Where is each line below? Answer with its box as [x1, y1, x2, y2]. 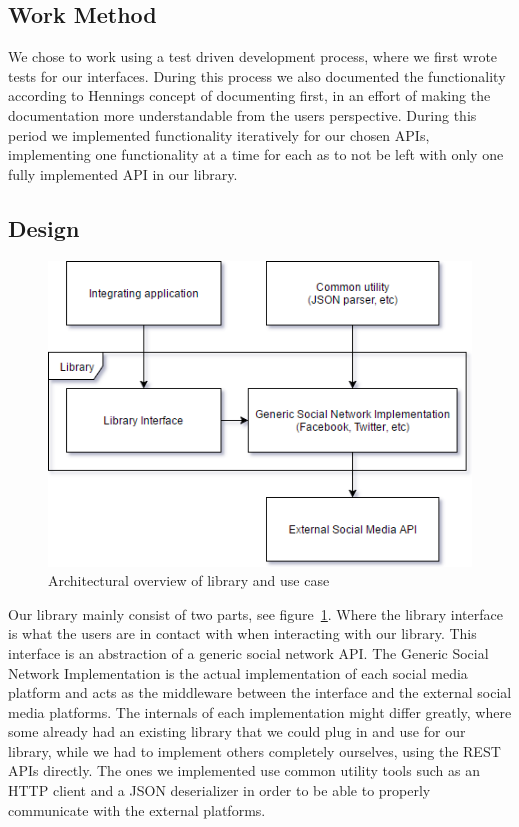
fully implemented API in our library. [8, 163, 238, 184]
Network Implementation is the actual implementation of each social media [8, 662, 468, 683]
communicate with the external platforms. [8, 799, 266, 820]
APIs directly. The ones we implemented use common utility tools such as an [8, 760, 480, 781]
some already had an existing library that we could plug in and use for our [8, 721, 466, 742]
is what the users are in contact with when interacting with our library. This [8, 623, 477, 644]
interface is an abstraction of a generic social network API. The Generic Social [8, 642, 489, 663]
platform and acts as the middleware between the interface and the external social [8, 682, 512, 703]
